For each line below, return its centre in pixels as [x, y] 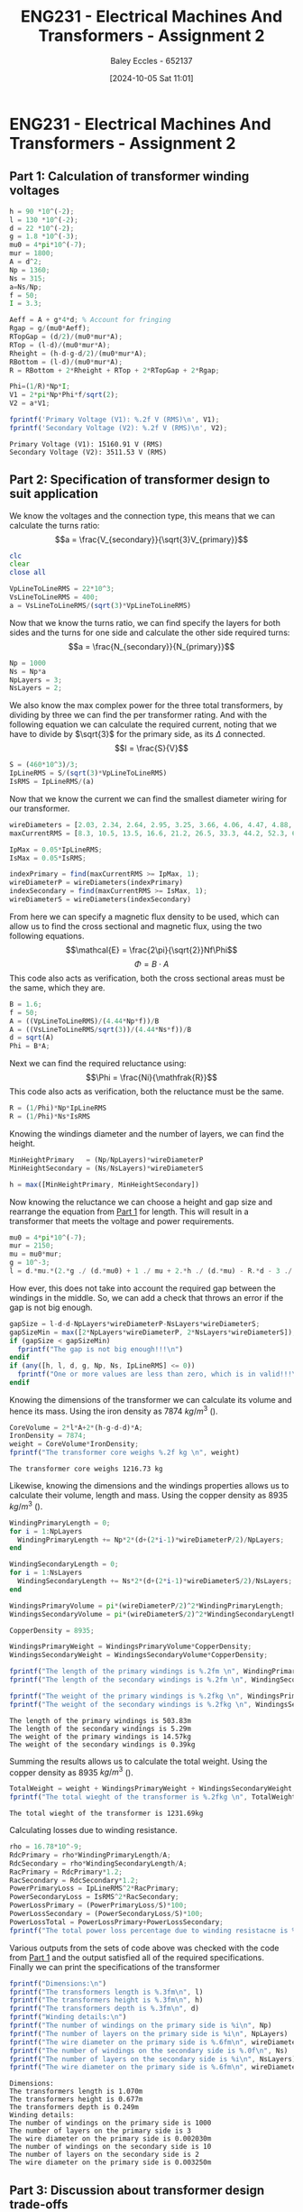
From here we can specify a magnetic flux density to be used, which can [144, 917]
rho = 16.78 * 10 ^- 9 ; [46, 1847]
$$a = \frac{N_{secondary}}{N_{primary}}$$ [151, 646]
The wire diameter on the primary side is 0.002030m [110, 2139]
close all [28, 573]
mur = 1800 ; [32, 253]
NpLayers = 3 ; [36, 680]
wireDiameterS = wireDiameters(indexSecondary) [101, 899]
